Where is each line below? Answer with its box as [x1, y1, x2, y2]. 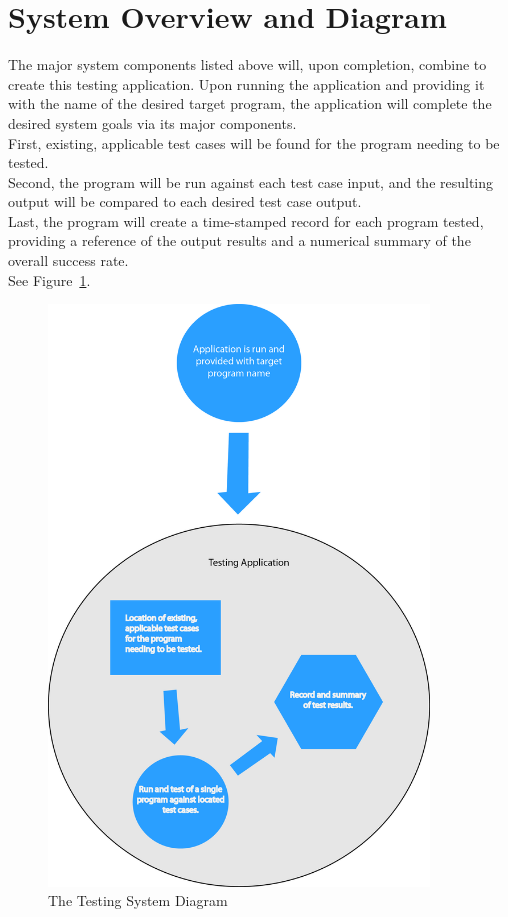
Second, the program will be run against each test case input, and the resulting [8, 171, 494, 192]
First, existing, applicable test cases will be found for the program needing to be [8, 132, 500, 153]
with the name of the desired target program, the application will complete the [8, 93, 492, 114]
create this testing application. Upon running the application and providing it [8, 73, 485, 94]
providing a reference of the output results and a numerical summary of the [8, 230, 471, 251]
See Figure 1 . [8, 269, 91, 290]
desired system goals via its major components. [8, 112, 297, 133]
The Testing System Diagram [48, 890, 228, 911]
